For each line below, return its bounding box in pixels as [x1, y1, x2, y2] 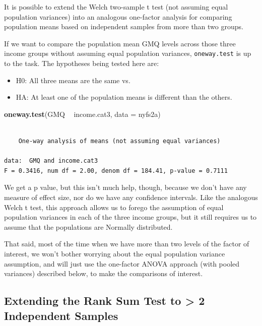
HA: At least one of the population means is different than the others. [16, 92, 232, 102]
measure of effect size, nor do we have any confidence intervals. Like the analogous [4, 191, 258, 202]
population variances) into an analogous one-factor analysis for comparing [4, 11, 232, 22]
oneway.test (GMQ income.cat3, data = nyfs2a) [4, 108, 161, 119]
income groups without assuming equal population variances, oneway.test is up [4, 48, 251, 58]
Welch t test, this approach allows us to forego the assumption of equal [4, 202, 224, 212]
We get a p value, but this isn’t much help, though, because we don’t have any [4, 182, 247, 192]
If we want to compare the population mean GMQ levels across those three [4, 38, 236, 48]
